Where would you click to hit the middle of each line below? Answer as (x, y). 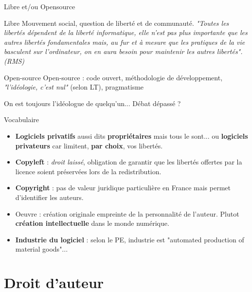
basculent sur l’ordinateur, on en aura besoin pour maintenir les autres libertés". (123, 51)
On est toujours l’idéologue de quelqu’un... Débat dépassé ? (92, 103)
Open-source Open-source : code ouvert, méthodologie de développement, (113, 77)
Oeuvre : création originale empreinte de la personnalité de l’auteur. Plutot (127, 213)
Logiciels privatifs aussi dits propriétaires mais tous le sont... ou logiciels (132, 136)
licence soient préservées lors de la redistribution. (88, 171)
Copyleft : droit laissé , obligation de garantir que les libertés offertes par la (129, 162)
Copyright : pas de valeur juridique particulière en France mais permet (123, 188)
